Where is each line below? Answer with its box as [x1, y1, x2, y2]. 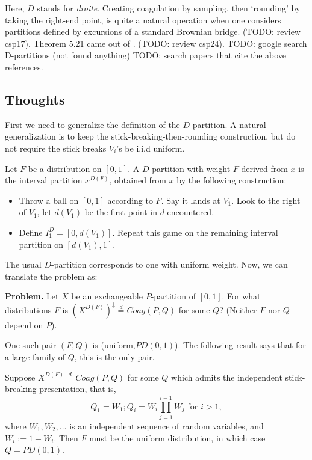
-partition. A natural [190, 118, 266, 130]
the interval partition [5, 174, 83, 186]
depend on [5, 318, 43, 331]
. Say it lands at [161, 194, 220, 206]
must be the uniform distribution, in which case [89, 431, 266, 444]
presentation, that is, [39, 382, 116, 395]
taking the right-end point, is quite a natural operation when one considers [5, 13, 281, 26]
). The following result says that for [175, 339, 306, 351]
